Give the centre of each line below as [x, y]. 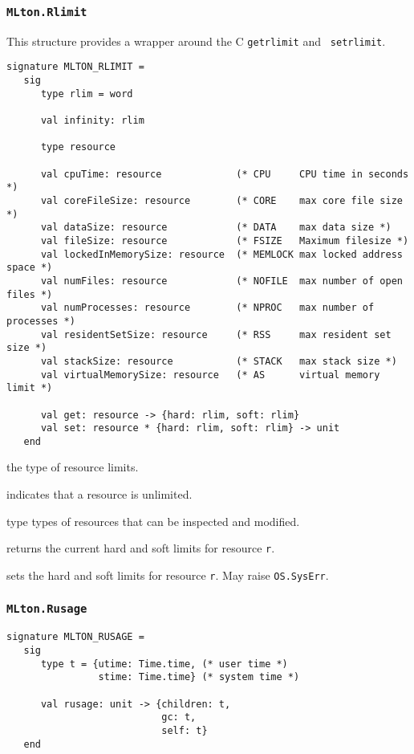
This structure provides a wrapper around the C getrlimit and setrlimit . [196, 41]
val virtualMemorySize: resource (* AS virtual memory [210, 375]
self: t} [185, 730]
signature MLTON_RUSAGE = [75, 637]
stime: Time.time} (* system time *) [199, 677]
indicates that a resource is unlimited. [99, 494]
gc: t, [179, 717]
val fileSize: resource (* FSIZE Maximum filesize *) [225, 240]
